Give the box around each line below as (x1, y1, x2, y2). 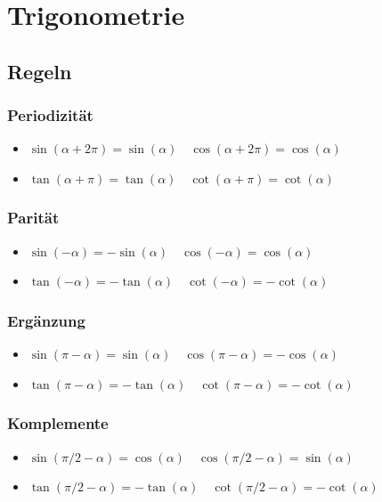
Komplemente (7, 412, 109, 434)
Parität (7, 206, 60, 229)
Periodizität (7, 104, 93, 126)
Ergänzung (7, 309, 85, 331)
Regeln (7, 57, 72, 85)
